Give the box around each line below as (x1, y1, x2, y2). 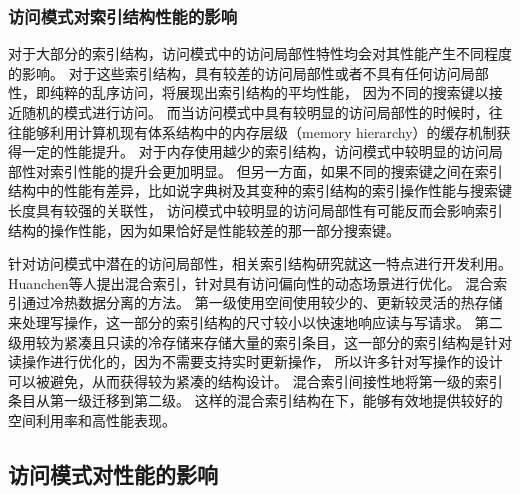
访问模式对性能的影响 (8, 458, 218, 489)
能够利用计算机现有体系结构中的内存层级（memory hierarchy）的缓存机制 (21, 121, 497, 142)
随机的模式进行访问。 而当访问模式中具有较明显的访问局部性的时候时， (21, 102, 489, 122)
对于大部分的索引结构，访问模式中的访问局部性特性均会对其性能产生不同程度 (8, 43, 512, 64)
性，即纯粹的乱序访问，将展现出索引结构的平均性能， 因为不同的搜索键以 (8, 82, 489, 103)
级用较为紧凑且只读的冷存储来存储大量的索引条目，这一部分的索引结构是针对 (8, 331, 512, 352)
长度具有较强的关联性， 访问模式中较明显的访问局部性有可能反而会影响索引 (8, 199, 503, 220)
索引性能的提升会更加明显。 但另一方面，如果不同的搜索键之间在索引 (49, 160, 503, 181)
